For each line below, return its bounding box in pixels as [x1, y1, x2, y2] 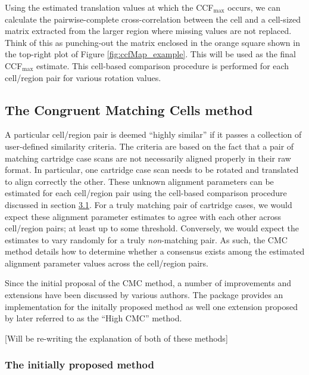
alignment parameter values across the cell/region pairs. [5, 256, 208, 269]
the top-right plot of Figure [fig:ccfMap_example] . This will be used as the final [5, 48, 296, 60]
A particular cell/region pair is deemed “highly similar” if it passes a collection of [5, 128, 302, 141]
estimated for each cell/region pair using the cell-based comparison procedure [5, 187, 287, 199]
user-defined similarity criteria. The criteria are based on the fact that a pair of [5, 140, 294, 152]
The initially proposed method [5, 357, 154, 372]
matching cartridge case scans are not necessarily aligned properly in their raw [5, 151, 291, 164]
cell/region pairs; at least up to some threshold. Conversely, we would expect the [5, 222, 299, 234]
